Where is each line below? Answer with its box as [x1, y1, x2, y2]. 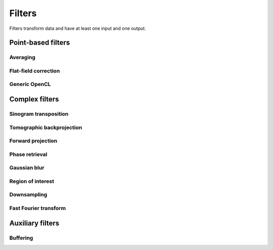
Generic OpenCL [9, 81, 51, 88]
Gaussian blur [9, 164, 44, 172]
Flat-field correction [9, 67, 60, 74]
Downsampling [9, 191, 48, 198]
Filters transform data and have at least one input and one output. [9, 25, 146, 31]
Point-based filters [9, 38, 70, 47]
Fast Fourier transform [9, 204, 66, 212]
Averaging [9, 54, 35, 61]
